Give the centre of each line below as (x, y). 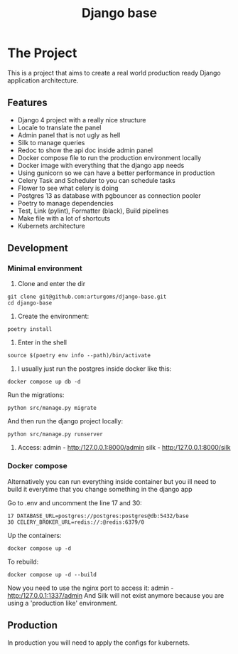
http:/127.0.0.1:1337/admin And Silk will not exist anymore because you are (116, 595)
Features (27, 103)
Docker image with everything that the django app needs (101, 165)
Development (38, 248)
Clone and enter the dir (52, 284)
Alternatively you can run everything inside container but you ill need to (112, 481)
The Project (42, 53)
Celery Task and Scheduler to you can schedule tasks (96, 180)
